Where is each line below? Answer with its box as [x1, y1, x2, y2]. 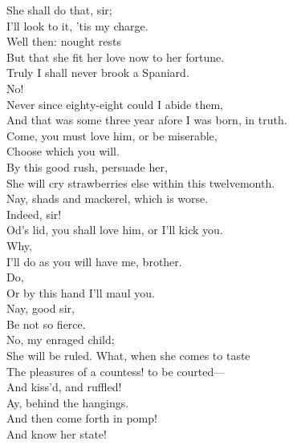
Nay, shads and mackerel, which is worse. [6, 190, 209, 207]
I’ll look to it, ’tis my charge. [6, 17, 149, 34]
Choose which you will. [6, 143, 120, 160]
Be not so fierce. [6, 315, 86, 332]
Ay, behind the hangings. [6, 394, 129, 411]
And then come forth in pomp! [6, 410, 157, 427]
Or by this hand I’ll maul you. [6, 284, 155, 301]
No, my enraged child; [6, 331, 115, 348]
